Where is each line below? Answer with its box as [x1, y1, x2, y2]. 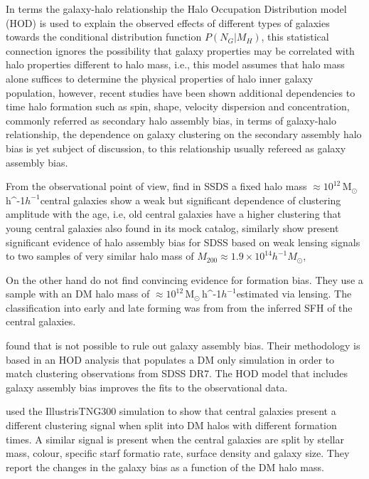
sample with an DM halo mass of [6, 286, 150, 301]
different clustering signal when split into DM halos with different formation [6, 418, 337, 433]
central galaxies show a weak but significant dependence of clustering [40, 192, 341, 207]
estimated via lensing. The [236, 286, 352, 301]
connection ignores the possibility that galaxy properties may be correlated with [6, 43, 355, 58]
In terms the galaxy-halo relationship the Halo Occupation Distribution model [6, 1, 347, 16]
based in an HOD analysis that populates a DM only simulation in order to [6, 352, 335, 367]
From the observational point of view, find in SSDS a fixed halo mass [6, 179, 307, 194]
